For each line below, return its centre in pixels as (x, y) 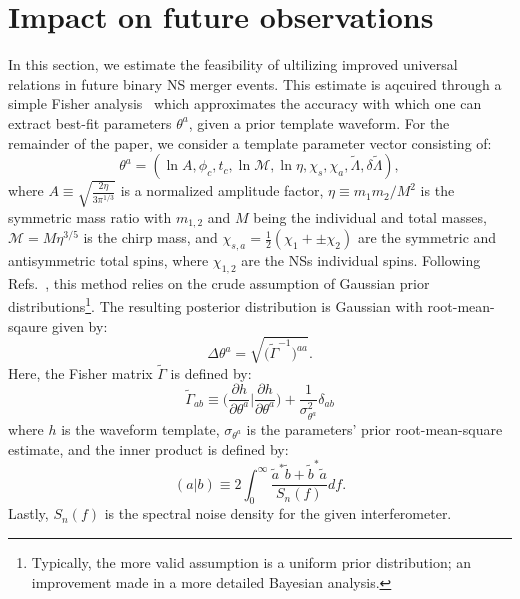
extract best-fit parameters (90, 122)
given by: (80, 325)
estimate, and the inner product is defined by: (148, 448)
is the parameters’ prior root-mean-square (374, 429)
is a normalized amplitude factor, (222, 190)
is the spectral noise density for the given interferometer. (278, 513)
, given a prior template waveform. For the (319, 122)
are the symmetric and (427, 237)
